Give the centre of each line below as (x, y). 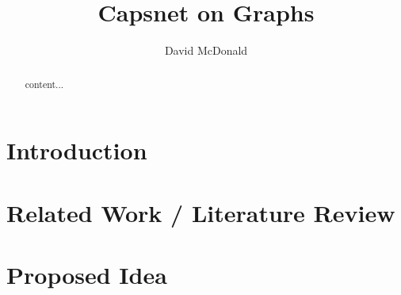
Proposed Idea (87, 274)
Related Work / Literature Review (201, 212)
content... (44, 84)
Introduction (77, 150)
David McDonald (206, 50)
